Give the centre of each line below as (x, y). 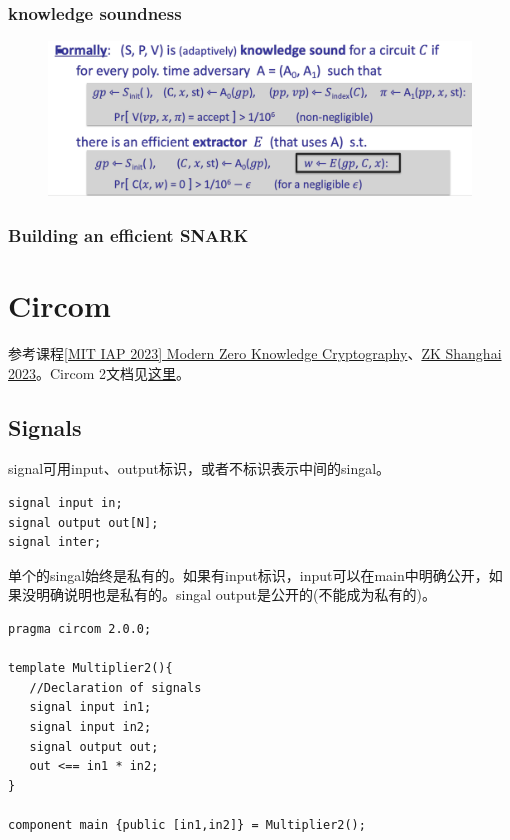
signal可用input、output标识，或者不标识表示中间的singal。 (199, 468)
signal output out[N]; (83, 522)
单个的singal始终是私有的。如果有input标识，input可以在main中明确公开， (248, 574)
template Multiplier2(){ (90, 668)
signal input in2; (90, 726)
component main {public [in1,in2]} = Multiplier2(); (187, 824)
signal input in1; (90, 707)
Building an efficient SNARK (128, 235)
